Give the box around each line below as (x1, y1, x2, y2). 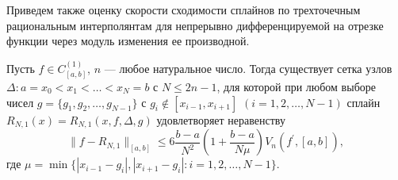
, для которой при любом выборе (216, 79, 376, 95)
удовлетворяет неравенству (156, 111, 285, 128)
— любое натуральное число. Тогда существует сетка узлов (104, 59, 392, 76)
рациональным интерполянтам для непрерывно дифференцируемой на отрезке (6, 17, 384, 33)
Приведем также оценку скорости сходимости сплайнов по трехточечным (6, 2, 361, 17)
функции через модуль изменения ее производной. (6, 33, 250, 49)
